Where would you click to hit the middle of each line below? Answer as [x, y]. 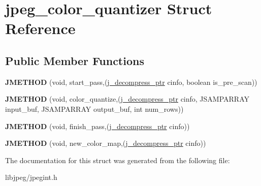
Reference [40, 28]
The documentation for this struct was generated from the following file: [118, 160]
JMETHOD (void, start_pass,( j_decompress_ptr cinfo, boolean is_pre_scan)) [131, 82]
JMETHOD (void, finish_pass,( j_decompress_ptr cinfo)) [97, 126]
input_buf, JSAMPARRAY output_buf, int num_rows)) [94, 108]
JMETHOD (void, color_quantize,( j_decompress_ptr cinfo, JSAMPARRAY [127, 99]
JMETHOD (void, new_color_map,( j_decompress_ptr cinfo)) [106, 143]
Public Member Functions [75, 60]
